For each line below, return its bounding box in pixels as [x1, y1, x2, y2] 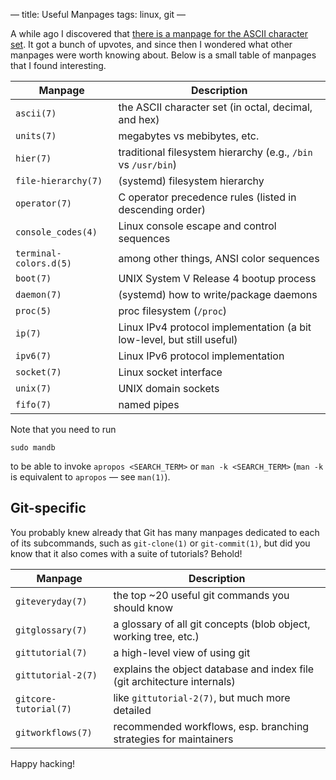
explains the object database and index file [113, 662, 315, 676]
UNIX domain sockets [118, 382, 220, 395]
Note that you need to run [10, 424, 117, 435]
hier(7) [15, 153, 52, 164]
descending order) [118, 203, 206, 216]
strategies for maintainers [113, 732, 234, 746]
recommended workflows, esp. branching [113, 719, 310, 733]
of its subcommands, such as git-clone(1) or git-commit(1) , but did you [10, 537, 311, 549]
